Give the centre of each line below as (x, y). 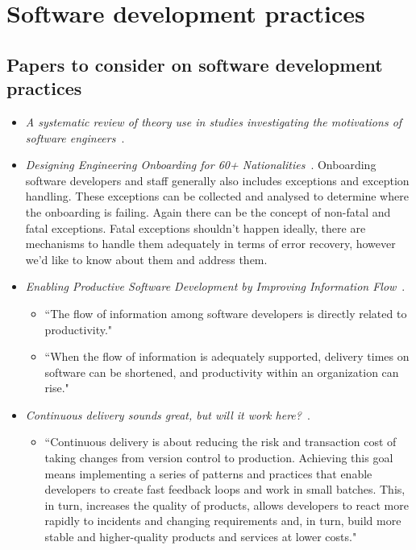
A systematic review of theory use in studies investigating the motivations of (214, 121)
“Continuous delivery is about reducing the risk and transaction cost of (220, 442)
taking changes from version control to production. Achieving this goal (219, 458)
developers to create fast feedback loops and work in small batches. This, (225, 489)
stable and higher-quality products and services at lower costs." (201, 537)
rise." (57, 388)
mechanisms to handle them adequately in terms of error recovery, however (210, 244)
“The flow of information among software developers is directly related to (226, 313)
